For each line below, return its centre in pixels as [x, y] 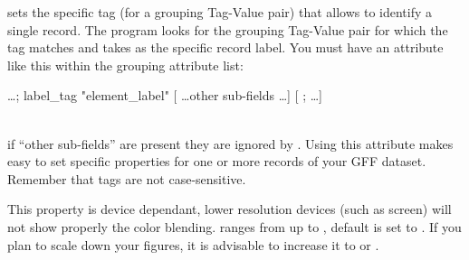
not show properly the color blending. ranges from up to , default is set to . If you [234, 226]
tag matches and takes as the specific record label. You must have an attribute [225, 47]
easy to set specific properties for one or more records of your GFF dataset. [217, 161]
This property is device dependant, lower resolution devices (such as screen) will [230, 209]
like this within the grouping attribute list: [125, 65]
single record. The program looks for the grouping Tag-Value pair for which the [228, 29]
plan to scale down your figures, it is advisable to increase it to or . [193, 244]
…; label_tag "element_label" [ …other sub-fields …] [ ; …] [165, 95]
